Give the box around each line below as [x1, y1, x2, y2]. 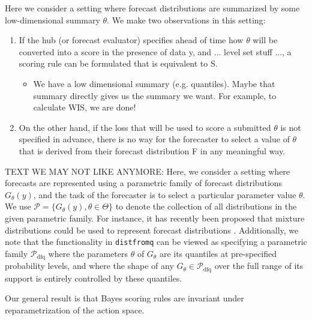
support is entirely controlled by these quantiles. [5, 271, 182, 284]
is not [280, 121, 301, 133]
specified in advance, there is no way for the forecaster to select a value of [19, 133, 290, 145]
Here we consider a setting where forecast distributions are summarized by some [5, 2, 300, 14]
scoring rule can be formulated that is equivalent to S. [19, 57, 218, 70]
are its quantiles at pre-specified [159, 247, 277, 259]
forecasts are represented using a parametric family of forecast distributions [5, 177, 283, 189]
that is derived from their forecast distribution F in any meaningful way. [19, 144, 286, 157]
